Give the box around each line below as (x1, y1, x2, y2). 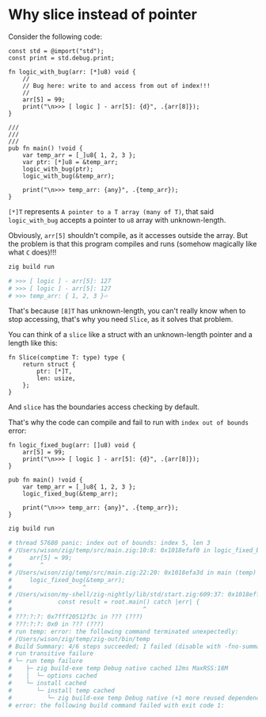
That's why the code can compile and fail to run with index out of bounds (8, 418, 249, 428)
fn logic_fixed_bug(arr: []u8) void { (8, 442, 136, 450)
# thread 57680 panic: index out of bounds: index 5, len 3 (8, 539, 211, 547)
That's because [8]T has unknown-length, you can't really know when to (8, 306, 246, 316)
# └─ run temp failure (8, 657, 83, 665)
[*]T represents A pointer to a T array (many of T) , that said (8, 206, 214, 216)
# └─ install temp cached (8, 686, 115, 695)
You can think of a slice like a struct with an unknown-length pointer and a (8, 330, 253, 339)
